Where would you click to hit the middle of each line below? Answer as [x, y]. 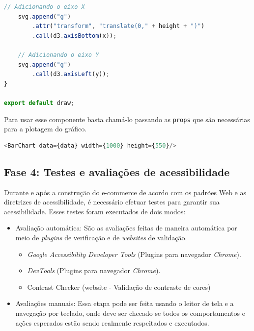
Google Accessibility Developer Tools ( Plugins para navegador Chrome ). [134, 254]
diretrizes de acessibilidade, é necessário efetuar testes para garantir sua [112, 202]
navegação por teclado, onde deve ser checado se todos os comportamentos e [130, 313]
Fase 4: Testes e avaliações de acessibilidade [117, 171]
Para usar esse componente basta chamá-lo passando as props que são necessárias [127, 119]
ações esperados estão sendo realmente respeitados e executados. [112, 322]
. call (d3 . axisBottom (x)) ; [74, 36]
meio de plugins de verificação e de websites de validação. [101, 237]
